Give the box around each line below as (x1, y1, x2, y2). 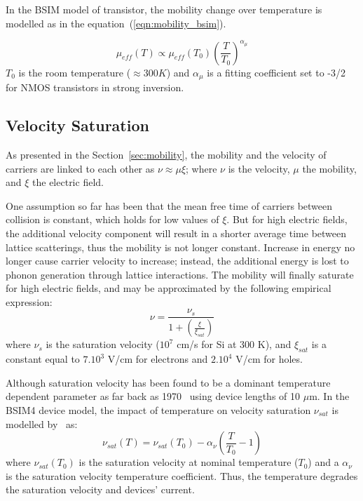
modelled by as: (6, 416, 78, 431)
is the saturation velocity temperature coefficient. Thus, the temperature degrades (6, 468, 358, 483)
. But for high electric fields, (226, 212, 348, 227)
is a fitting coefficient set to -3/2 (207, 65, 345, 79)
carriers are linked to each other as (6, 161, 155, 175)
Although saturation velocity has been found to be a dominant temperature (6, 375, 331, 389)
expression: (6, 294, 53, 309)
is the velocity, (228, 161, 290, 175)
